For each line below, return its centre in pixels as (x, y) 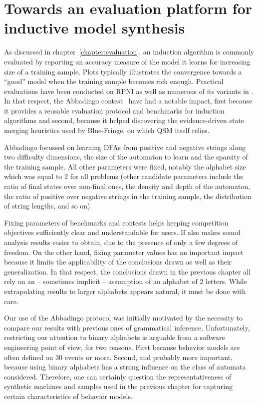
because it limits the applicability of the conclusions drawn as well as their (118, 262)
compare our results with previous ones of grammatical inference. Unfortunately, (127, 327)
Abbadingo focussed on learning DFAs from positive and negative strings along (125, 147)
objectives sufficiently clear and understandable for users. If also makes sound (123, 232)
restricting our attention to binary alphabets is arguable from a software (115, 337)
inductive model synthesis (95, 28)
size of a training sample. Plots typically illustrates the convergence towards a (123, 71)
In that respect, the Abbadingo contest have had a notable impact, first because (128, 101)
